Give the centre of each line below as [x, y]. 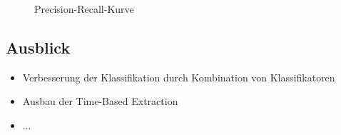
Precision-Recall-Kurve [84, 9]
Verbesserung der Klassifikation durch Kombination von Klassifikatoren [179, 77]
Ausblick [38, 47]
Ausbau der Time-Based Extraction [100, 101]
